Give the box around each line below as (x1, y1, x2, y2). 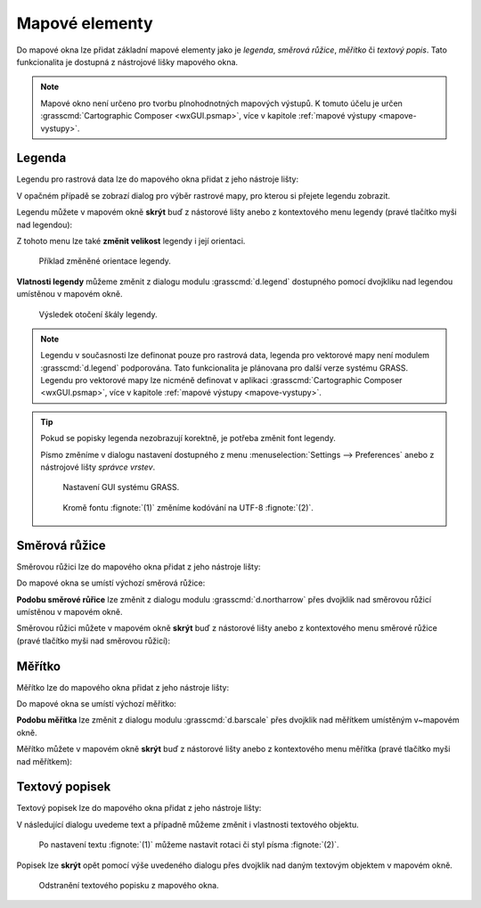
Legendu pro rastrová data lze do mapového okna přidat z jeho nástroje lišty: (16, 174, 298, 184)
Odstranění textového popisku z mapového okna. (38, 880, 219, 891)
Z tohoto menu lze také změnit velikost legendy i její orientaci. (16, 235, 246, 246)
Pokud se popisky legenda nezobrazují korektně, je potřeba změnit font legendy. (40, 433, 336, 444)
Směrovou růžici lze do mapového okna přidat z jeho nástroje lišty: (16, 561, 262, 572)
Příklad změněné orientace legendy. (38, 256, 171, 266)
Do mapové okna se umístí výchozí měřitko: (16, 698, 177, 708)
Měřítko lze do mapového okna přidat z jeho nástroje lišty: (16, 682, 230, 692)
